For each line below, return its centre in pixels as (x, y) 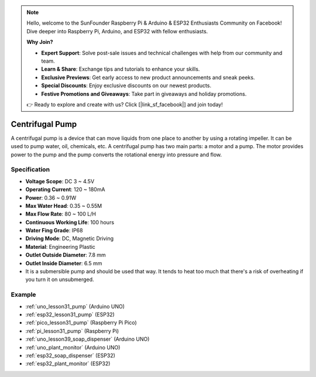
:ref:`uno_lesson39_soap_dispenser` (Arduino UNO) (87, 339)
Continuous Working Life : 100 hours (70, 222)
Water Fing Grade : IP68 (54, 231)
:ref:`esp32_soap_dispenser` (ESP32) (70, 355)
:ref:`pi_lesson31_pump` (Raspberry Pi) (72, 331)
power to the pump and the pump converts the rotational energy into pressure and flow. (116, 155)
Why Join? (40, 42)
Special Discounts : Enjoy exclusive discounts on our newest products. (126, 85)
